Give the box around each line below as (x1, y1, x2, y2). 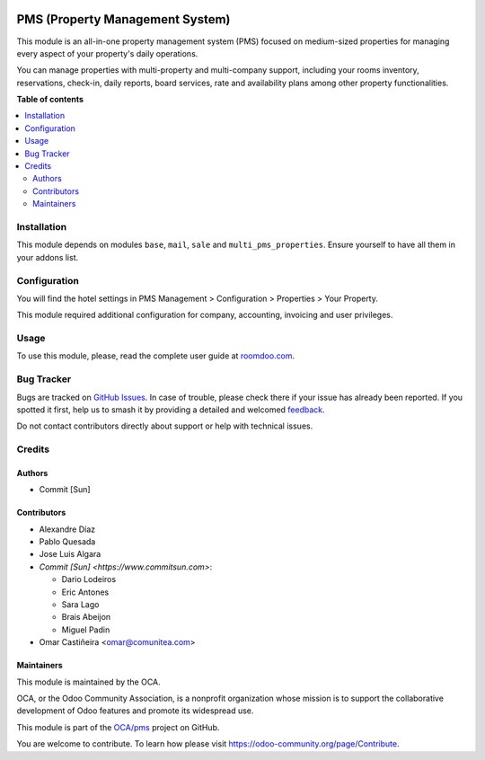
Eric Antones (61, 587, 110, 597)
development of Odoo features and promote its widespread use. (16, 705, 254, 716)
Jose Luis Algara (39, 549, 101, 560)
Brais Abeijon (61, 612, 111, 623)
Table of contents (16, 94, 84, 105)
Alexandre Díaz (39, 524, 96, 535)
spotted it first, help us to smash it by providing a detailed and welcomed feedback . (16, 404, 325, 415)
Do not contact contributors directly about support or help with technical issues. (16, 420, 313, 431)
